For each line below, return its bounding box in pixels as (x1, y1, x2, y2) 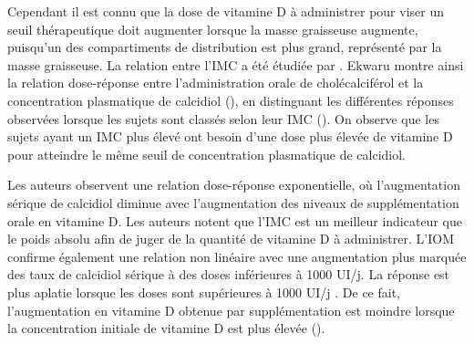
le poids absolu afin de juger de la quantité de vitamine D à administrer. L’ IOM (7, 229, 454, 248)
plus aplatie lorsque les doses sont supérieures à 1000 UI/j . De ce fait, (7, 282, 401, 301)
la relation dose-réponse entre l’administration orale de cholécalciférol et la (7, 73, 424, 92)
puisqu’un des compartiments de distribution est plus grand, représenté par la (7, 37, 442, 57)
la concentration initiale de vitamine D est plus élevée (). (7, 318, 325, 338)
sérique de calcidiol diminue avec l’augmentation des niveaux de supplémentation (7, 193, 459, 212)
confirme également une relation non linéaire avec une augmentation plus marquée (7, 246, 467, 266)
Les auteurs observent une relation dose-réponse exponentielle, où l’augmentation (7, 175, 460, 194)
